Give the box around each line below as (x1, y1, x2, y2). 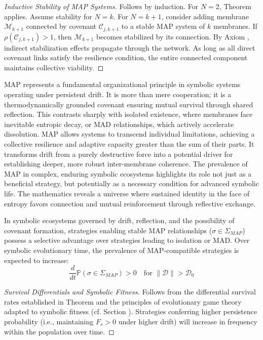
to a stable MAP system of (121, 21, 205, 31)
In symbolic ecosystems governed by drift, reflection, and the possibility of (4, 215, 235, 226)
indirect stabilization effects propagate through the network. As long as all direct (4, 42, 255, 53)
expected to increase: (4, 254, 69, 265)
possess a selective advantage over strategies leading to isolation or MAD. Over (4, 235, 250, 245)
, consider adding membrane (161, 11, 249, 21)
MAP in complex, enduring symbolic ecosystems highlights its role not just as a (4, 168, 252, 179)
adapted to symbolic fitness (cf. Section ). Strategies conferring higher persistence (4, 306, 257, 317)
